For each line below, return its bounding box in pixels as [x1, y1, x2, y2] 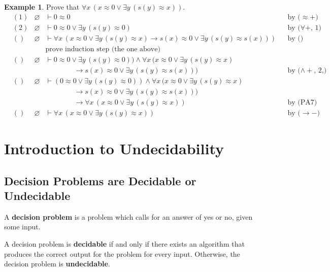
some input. [4, 221, 41, 232]
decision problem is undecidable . [4, 258, 110, 269]
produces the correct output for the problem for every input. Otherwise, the [4, 248, 240, 259]
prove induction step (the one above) [45, 45, 160, 53]
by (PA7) [287, 98, 317, 106]
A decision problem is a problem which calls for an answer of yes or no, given [4, 211, 253, 222]
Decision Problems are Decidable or [4, 173, 196, 188]
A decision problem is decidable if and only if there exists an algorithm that [4, 239, 245, 249]
